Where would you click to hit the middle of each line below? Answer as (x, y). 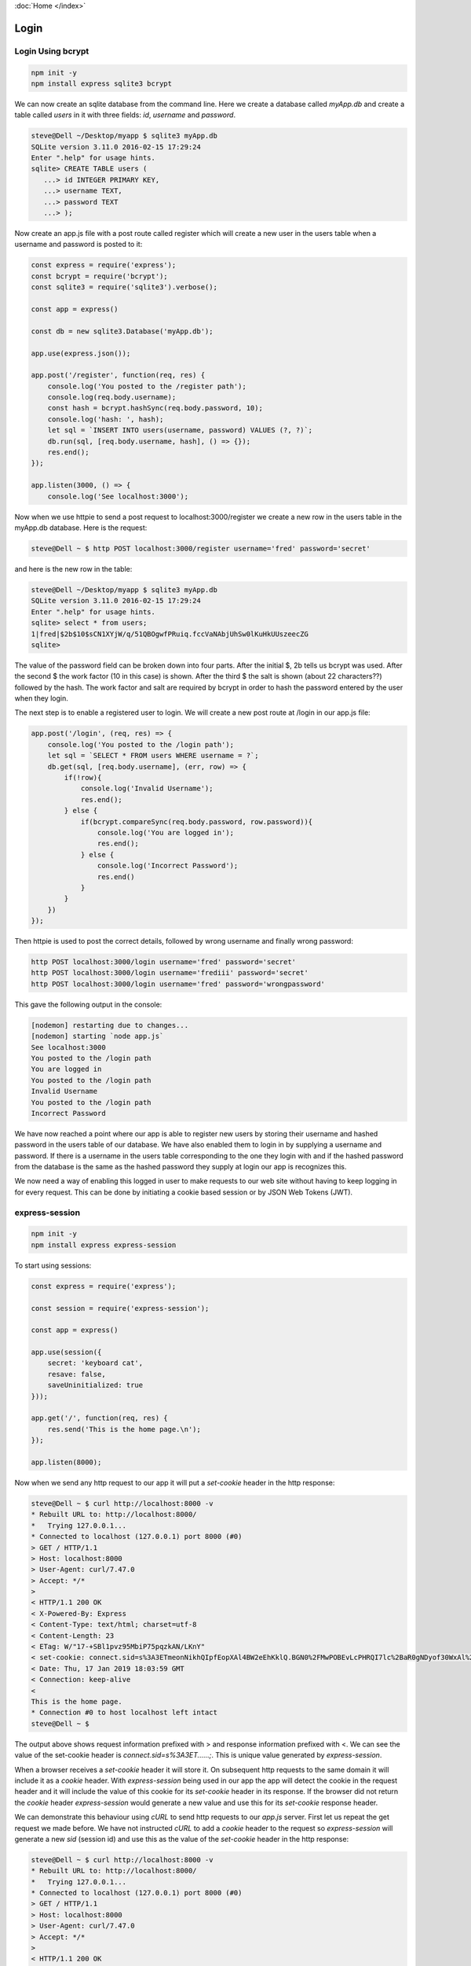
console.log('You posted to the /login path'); (141, 744)
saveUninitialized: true (95, 1385)
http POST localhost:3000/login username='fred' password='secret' (164, 962)
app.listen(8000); (66, 1462)
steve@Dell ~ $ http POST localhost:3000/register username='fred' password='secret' (201, 548)
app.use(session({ (66, 1352)
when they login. (41, 698)
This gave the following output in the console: (88, 1004)
